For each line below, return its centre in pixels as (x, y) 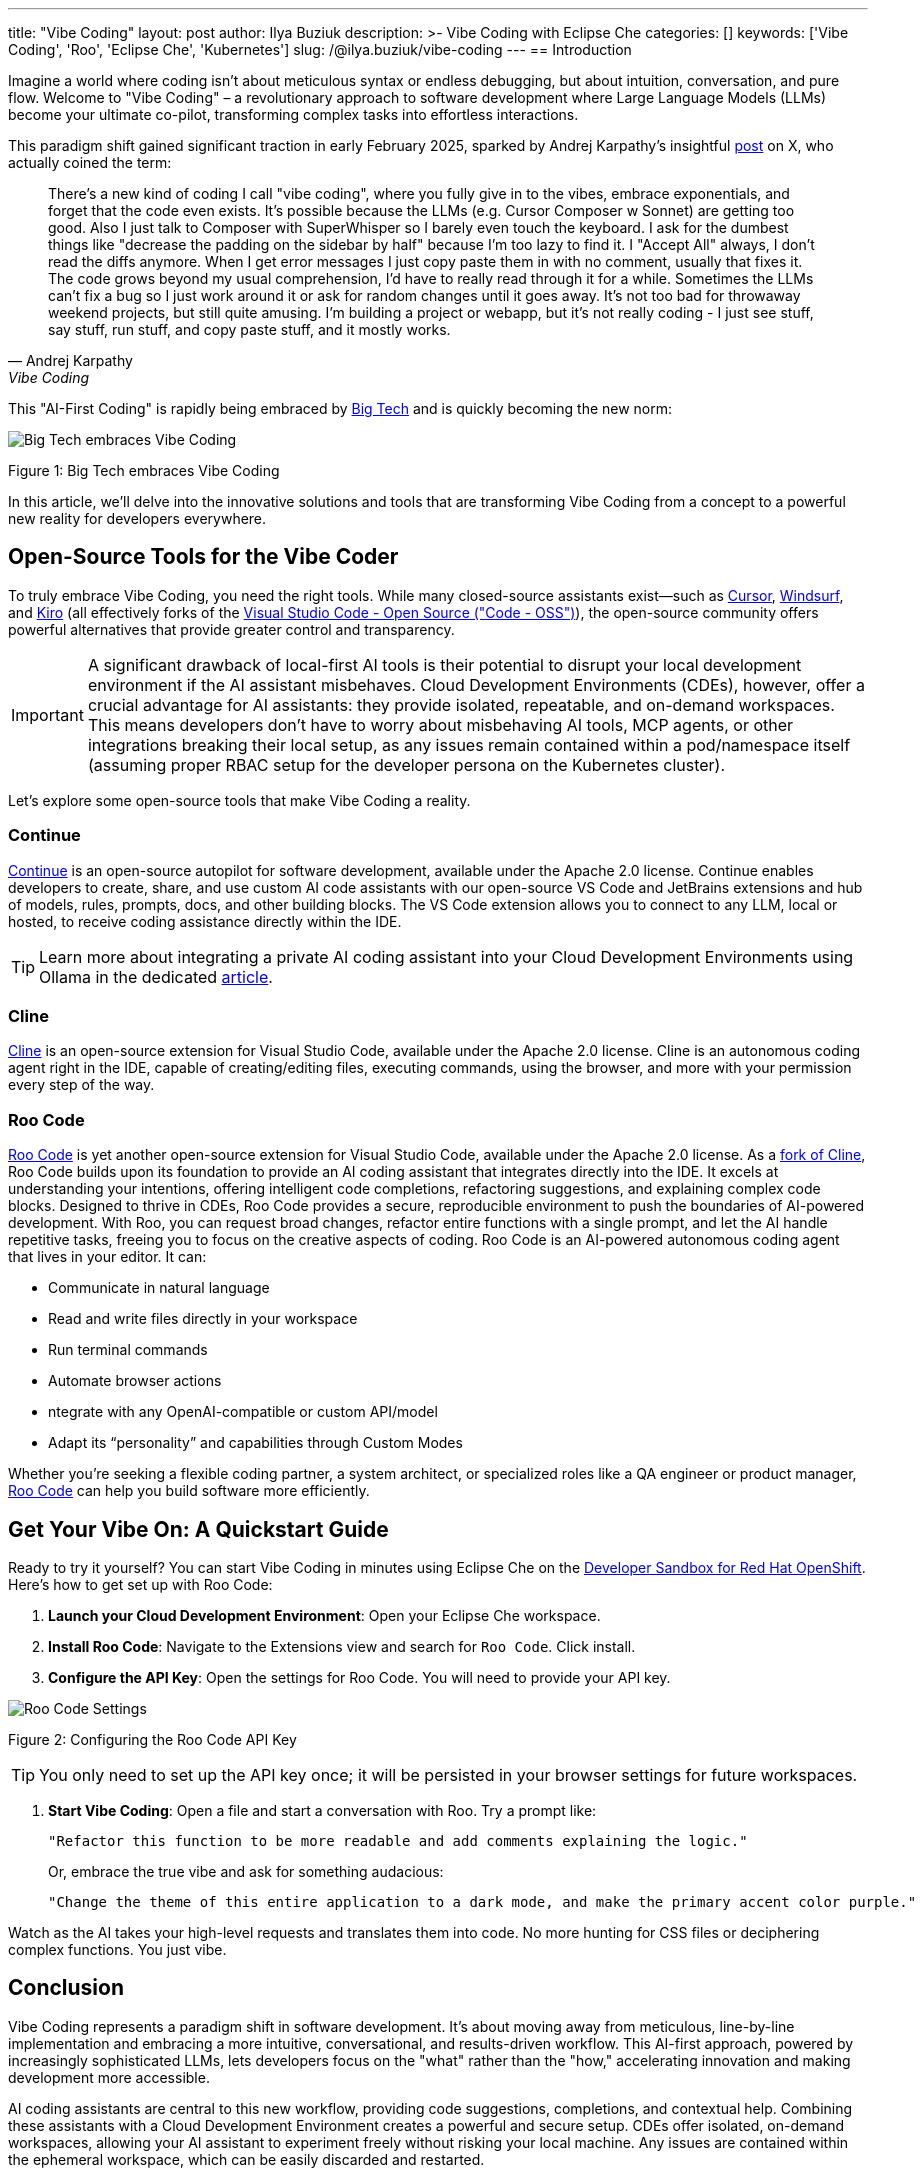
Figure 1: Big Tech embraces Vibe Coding (144, 470)
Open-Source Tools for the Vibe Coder (203, 557)
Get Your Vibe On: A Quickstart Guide (198, 1529)
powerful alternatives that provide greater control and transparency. (231, 629)
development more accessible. (109, 2077)
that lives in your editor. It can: (107, 1257)
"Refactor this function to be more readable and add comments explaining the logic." (398, 1840)
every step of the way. (81, 1085)
